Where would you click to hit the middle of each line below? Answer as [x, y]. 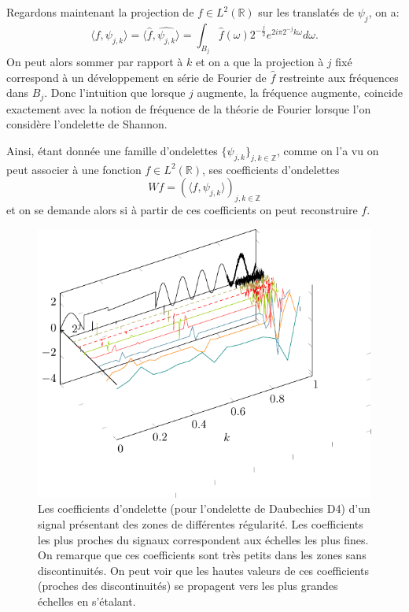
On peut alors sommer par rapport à [95, 62]
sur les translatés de [306, 12]
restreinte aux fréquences [339, 77]
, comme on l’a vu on [328, 151]
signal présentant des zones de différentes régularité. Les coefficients [201, 523]
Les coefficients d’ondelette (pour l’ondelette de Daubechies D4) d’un [204, 508]
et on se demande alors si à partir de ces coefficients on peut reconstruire [182, 210]
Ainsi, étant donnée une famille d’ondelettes [112, 151]
